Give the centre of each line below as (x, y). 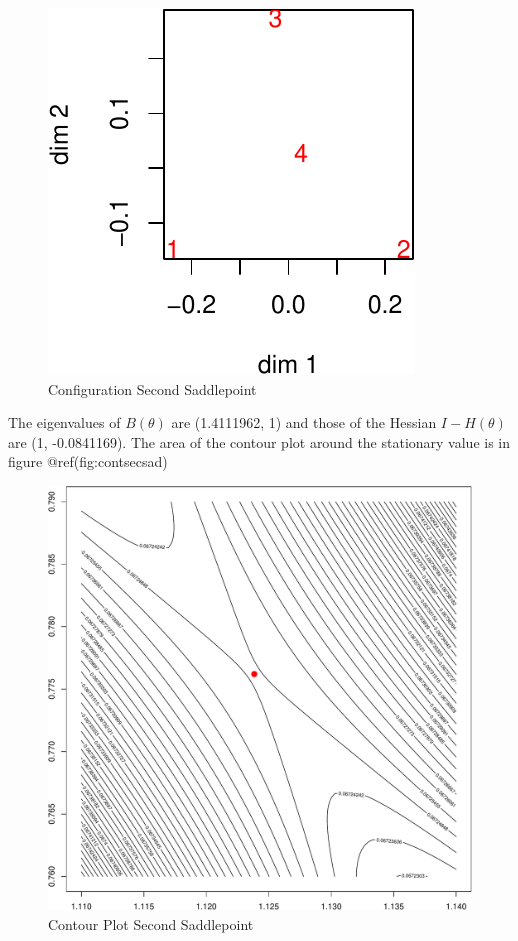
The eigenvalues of (64, 422)
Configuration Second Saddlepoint (152, 388)
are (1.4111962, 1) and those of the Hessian (304, 422)
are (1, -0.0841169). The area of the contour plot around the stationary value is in (259, 441)
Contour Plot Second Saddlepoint (151, 923)
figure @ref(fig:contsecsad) (88, 461)
